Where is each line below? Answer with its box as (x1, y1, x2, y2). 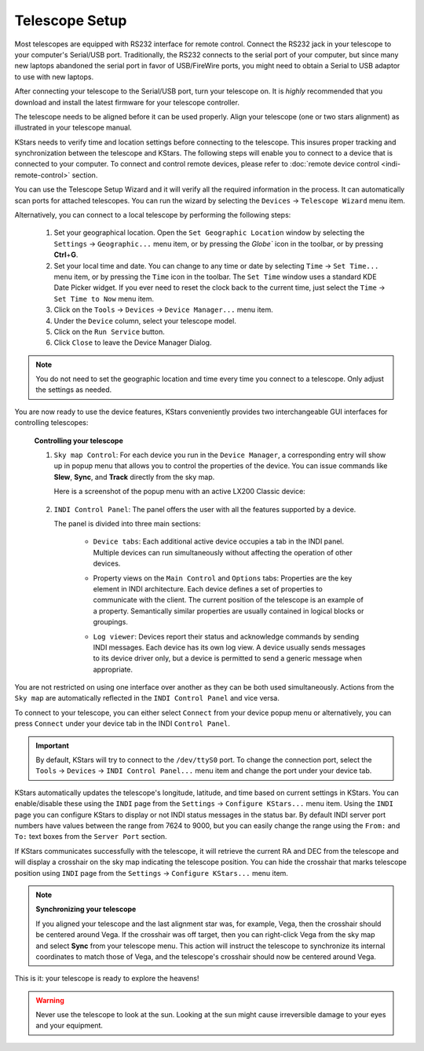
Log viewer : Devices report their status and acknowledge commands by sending (93, 632, 360, 641)
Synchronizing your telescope (35, 904, 137, 914)
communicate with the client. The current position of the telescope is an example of (93, 595, 364, 605)
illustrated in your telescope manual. (14, 123, 133, 133)
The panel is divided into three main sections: (53, 519, 201, 528)
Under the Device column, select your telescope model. (53, 316, 237, 325)
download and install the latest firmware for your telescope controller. (14, 97, 239, 107)
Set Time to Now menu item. (53, 294, 155, 303)
